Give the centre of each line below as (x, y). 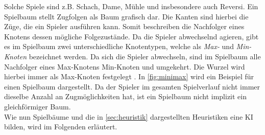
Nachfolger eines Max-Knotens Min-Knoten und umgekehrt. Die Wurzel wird (125, 66)
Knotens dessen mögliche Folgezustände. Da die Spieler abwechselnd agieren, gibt (131, 36)
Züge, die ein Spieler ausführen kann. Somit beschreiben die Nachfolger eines (124, 26)
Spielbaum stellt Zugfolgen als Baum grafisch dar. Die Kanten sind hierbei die (126, 16)
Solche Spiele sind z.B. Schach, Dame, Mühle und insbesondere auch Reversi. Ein (131, 6)
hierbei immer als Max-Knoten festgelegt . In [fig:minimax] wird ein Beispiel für (129, 76)
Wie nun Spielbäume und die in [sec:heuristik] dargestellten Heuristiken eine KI (129, 116)
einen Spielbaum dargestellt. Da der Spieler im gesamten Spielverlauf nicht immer (132, 86)
